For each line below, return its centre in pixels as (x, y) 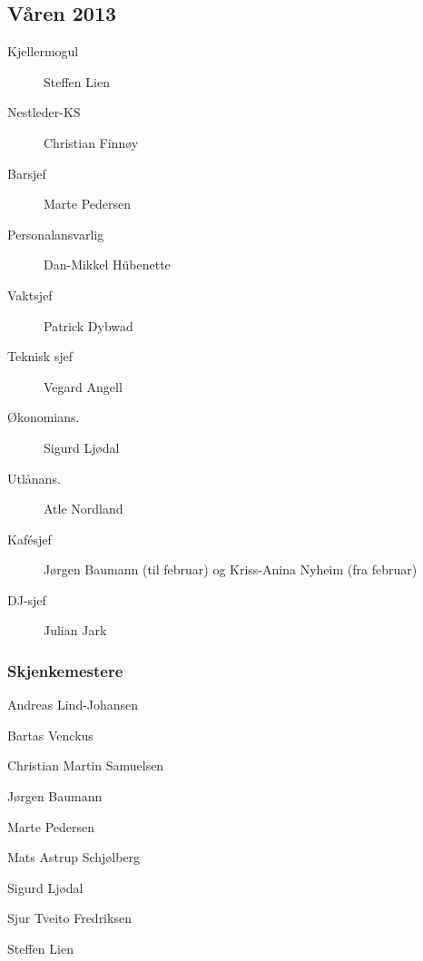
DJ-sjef (27, 599)
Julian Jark (75, 630)
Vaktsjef (30, 294)
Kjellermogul (43, 51)
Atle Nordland (84, 509)
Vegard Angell (83, 386)
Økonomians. (44, 417)
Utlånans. (34, 478)
